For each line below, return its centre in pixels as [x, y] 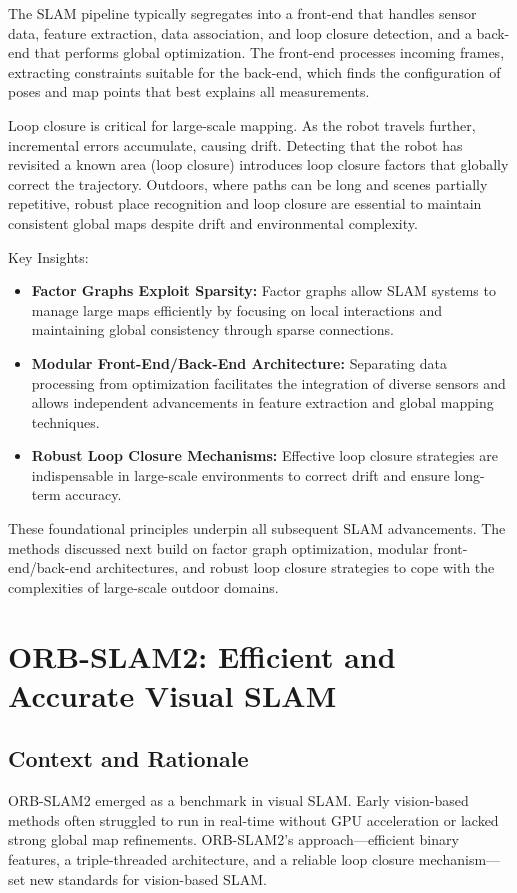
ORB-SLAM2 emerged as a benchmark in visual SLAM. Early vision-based [238, 800]
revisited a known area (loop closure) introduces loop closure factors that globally [258, 164]
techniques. [65, 421]
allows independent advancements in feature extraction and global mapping [262, 402]
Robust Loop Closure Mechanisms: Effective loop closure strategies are [264, 455]
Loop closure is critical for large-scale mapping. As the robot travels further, [242, 124]
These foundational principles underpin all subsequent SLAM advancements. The [257, 528]
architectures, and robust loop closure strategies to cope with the [295, 567]
